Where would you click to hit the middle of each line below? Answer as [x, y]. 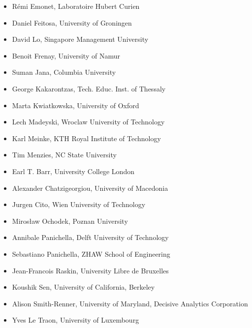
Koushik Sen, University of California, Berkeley [83, 287]
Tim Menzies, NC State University [64, 155]
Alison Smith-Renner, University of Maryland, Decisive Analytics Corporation [130, 303]
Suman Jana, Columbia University [64, 72]
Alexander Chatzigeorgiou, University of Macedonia [90, 188]
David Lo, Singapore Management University [80, 39]
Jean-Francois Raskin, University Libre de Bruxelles [90, 270]
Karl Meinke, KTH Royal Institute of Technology [86, 138]
